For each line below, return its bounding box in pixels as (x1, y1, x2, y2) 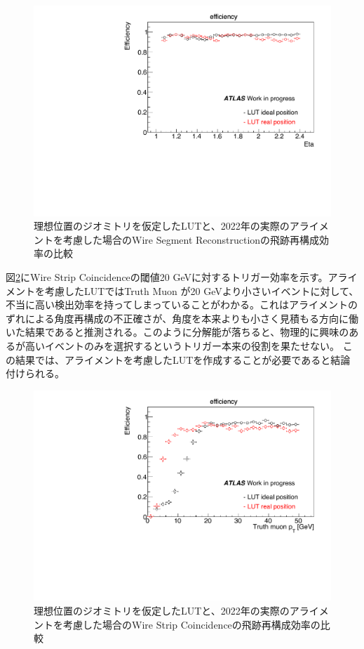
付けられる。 (6, 366, 65, 381)
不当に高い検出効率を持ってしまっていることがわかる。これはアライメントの (6, 297, 358, 312)
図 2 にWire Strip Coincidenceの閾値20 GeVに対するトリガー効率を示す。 (6, 270, 328, 284)
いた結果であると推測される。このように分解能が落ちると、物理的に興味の (6, 324, 349, 339)
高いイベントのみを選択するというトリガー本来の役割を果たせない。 (25, 339, 339, 353)
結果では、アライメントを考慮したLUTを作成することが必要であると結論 (15, 352, 351, 367)
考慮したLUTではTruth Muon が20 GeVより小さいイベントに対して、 (44, 283, 359, 298)
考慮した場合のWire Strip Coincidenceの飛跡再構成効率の (62, 617, 321, 631)
